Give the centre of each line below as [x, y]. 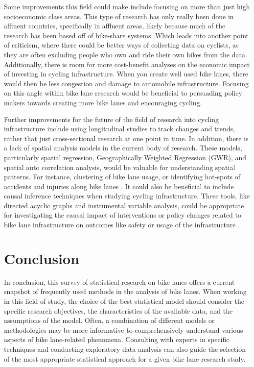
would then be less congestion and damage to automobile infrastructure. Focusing [127, 83]
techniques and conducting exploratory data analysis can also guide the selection [125, 349]
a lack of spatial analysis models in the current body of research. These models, [123, 148]
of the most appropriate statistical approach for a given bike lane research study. [125, 358]
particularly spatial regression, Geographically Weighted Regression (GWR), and [125, 157]
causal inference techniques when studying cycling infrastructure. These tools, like [127, 196]
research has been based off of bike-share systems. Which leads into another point [127, 35]
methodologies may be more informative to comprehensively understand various [124, 330]
